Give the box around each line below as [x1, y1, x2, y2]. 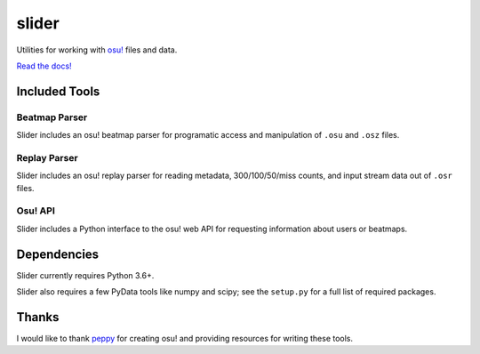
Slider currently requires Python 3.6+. [16, 270, 155, 280]
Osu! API [16, 205, 55, 217]
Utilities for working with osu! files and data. [16, 44, 178, 55]
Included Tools [16, 84, 100, 99]
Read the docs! [16, 60, 72, 71]
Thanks [16, 310, 60, 325]
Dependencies [16, 246, 100, 261]
